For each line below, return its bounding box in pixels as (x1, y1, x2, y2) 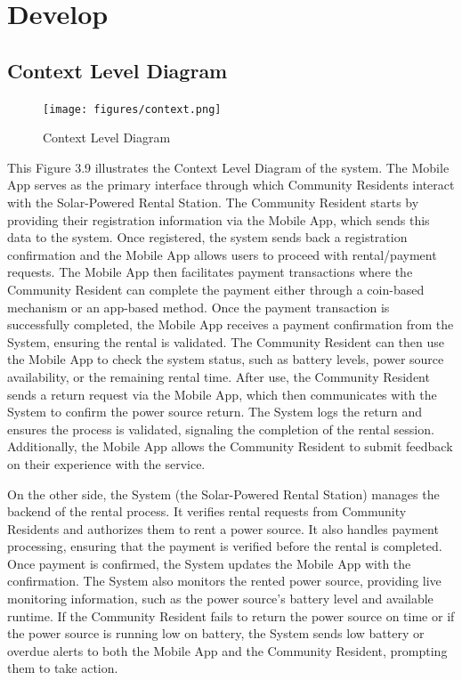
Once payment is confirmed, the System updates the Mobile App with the (7, 554, 411, 572)
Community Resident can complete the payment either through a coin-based (7, 279, 425, 298)
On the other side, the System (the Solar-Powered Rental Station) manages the (7, 484, 440, 503)
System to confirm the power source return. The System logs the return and (7, 402, 423, 421)
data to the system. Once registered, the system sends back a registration (7, 228, 408, 247)
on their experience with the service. (7, 454, 206, 473)
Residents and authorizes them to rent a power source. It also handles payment (7, 519, 439, 538)
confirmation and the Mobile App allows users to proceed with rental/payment (7, 245, 437, 263)
